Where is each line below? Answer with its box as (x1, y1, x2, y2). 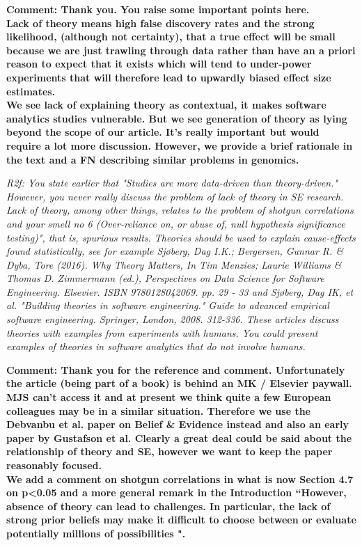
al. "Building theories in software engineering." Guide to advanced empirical (6, 298, 329, 313)
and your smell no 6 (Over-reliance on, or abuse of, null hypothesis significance (6, 216, 345, 230)
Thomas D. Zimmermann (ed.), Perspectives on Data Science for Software (6, 271, 324, 285)
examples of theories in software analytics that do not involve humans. (6, 339, 306, 354)
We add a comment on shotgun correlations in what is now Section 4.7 (6, 471, 354, 486)
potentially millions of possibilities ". (6, 526, 186, 540)
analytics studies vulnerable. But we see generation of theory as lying (6, 111, 347, 125)
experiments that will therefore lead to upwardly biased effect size (6, 70, 331, 84)
